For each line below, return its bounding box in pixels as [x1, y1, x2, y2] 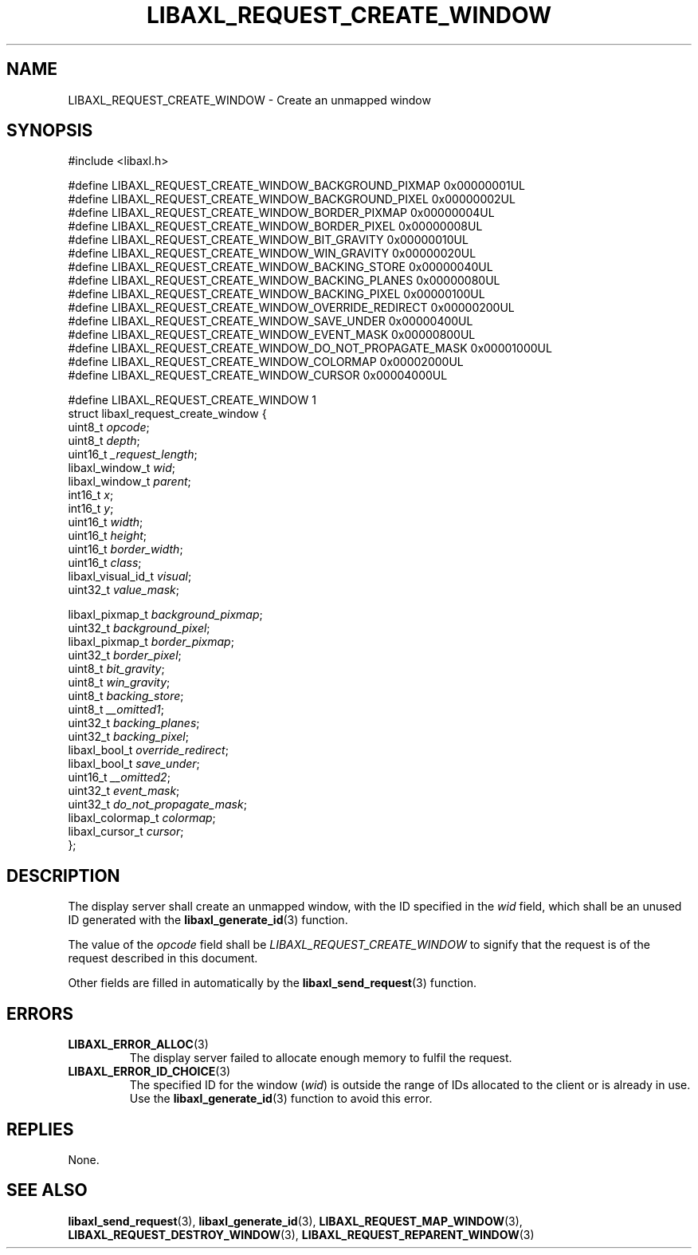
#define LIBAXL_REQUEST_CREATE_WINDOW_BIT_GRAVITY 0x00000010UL [68, 233, 469, 247]
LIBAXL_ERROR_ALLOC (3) [68, 1037, 209, 1052]
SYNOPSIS [6, 120, 93, 141]
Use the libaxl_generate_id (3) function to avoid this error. [129, 1092, 433, 1106]
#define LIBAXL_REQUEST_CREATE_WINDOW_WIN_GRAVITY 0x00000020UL [68, 246, 476, 261]
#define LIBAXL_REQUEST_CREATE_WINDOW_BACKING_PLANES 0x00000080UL [68, 273, 500, 288]
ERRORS [6, 1003, 74, 1024]
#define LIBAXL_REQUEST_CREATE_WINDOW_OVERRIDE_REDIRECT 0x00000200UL [68, 301, 515, 315]
